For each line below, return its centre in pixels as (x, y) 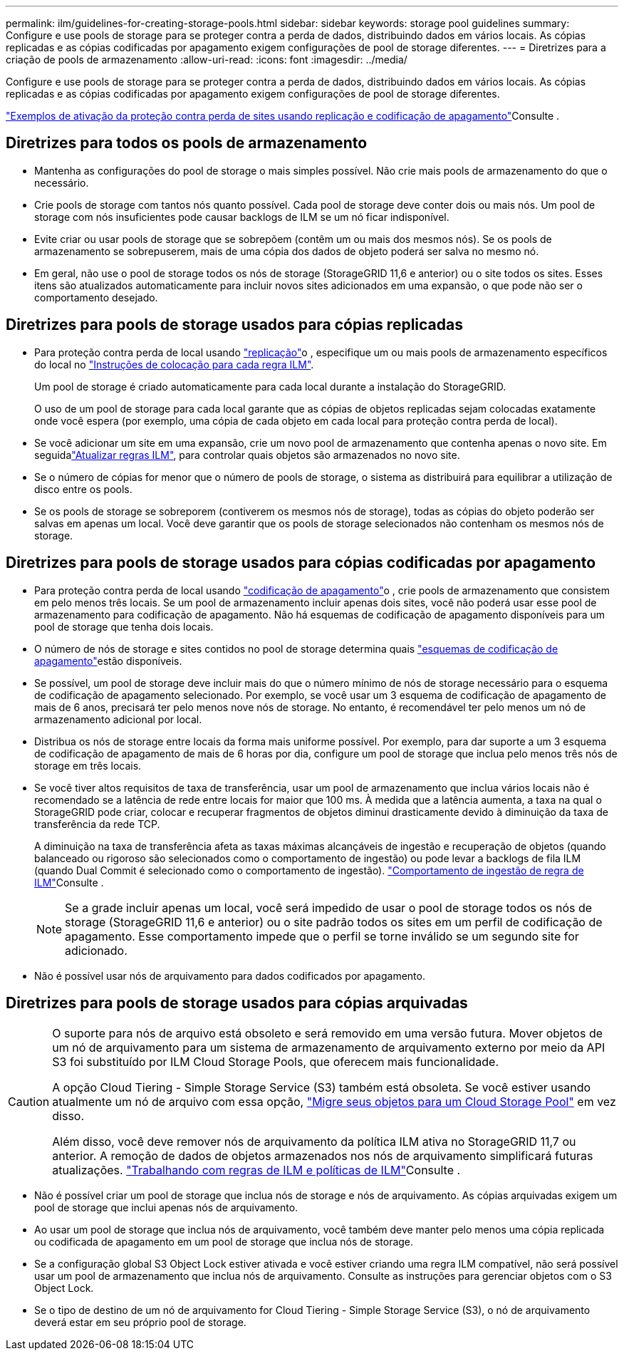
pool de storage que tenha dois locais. (124, 626)
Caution (29, 1102)
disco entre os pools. (83, 489)
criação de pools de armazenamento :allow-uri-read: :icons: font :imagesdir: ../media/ (207, 59)
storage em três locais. (88, 765)
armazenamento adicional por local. (118, 719)
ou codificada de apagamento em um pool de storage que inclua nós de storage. (224, 1242)
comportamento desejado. (96, 297)
